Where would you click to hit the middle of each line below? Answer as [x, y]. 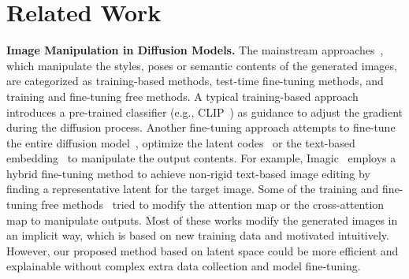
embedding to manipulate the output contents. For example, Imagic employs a [201, 158]
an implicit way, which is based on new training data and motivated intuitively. [198, 235]
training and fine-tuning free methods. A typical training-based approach [182, 96]
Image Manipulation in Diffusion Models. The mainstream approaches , [195, 50]
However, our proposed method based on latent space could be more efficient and [203, 250]
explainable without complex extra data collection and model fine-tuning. [184, 266]
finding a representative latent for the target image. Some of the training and [193, 189]
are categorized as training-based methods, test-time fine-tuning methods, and [195, 81]
